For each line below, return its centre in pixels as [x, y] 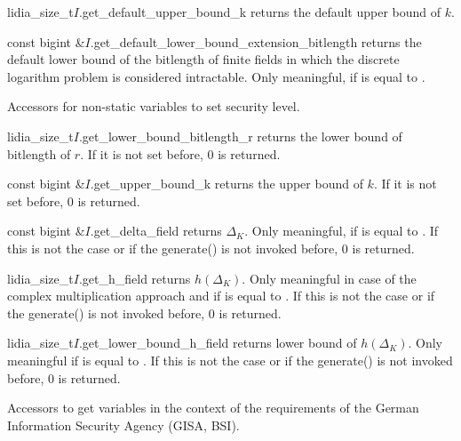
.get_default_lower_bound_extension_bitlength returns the [256, 41]
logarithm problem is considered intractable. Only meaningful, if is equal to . [216, 76]
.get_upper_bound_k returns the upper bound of [227, 184]
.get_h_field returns [135, 278]
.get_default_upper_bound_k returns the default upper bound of [260, 12]
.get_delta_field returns [156, 231]
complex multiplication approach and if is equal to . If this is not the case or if [221, 296]
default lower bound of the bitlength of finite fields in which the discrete [203, 59]
